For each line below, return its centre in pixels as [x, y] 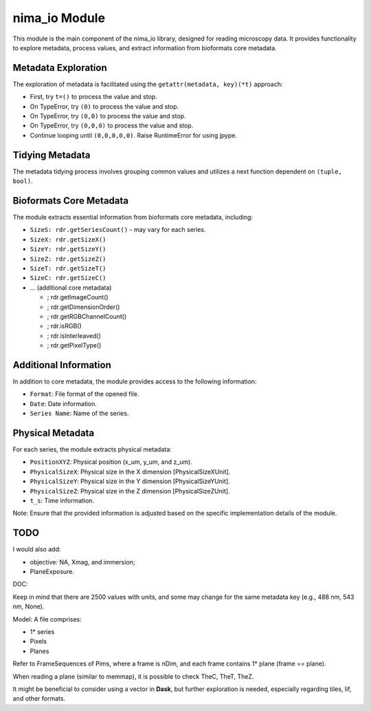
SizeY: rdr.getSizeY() [68, 249]
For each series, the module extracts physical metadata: [92, 449]
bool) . [23, 181]
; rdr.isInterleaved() [74, 336]
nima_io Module [59, 18]
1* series [42, 632]
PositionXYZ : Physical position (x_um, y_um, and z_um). [111, 462]
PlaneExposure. [52, 572]
